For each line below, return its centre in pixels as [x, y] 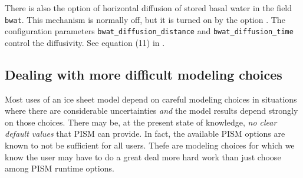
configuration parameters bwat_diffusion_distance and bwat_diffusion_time [149, 31]
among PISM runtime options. [60, 168]
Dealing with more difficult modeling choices [144, 74]
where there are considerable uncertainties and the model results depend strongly [151, 111]
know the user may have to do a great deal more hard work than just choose [143, 156]
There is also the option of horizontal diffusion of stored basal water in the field [149, 8]
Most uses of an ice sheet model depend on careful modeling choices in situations [151, 99]
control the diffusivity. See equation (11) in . [85, 42]
